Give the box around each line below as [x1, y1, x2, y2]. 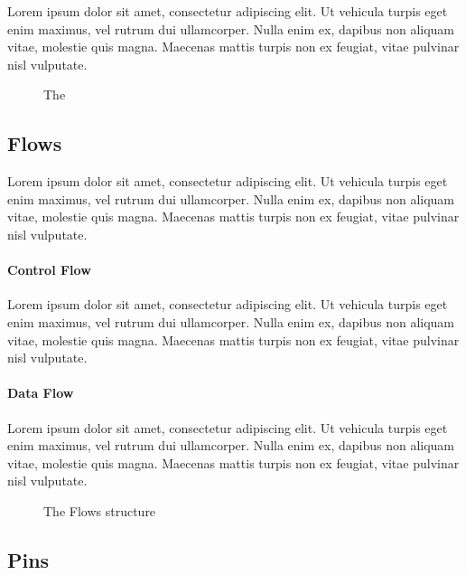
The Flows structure [43, 501, 156, 520]
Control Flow [7, 260, 91, 279]
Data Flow [7, 383, 74, 402]
